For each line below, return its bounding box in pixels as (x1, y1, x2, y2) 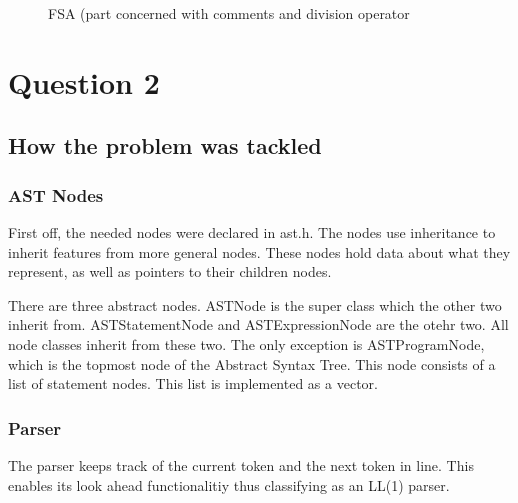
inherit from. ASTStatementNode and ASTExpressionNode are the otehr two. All (8, 314, 509, 335)
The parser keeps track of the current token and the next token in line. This (8, 454, 474, 475)
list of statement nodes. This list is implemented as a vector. (8, 373, 378, 394)
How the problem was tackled (8, 130, 322, 161)
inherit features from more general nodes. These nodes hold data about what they (8, 241, 511, 262)
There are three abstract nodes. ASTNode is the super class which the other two (8, 294, 502, 315)
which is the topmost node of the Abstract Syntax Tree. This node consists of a (8, 353, 496, 374)
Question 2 (8, 61, 160, 102)
